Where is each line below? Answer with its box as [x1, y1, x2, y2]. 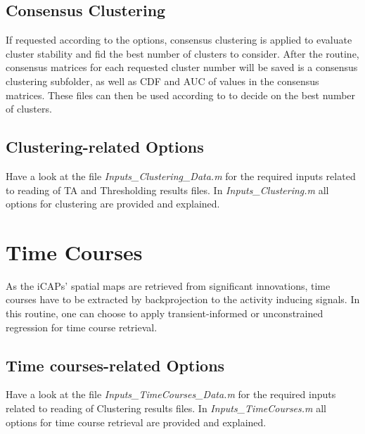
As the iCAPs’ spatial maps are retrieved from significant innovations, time [6, 278, 331, 293]
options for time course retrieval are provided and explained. [6, 414, 267, 429]
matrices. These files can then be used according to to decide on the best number [6, 87, 356, 102]
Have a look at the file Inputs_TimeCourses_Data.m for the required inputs [6, 387, 336, 402]
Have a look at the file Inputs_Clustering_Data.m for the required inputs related [6, 168, 356, 183]
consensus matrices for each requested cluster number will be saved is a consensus [6, 60, 358, 75]
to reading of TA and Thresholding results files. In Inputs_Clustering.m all [6, 182, 329, 197]
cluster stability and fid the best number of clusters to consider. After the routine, [6, 46, 359, 60]
